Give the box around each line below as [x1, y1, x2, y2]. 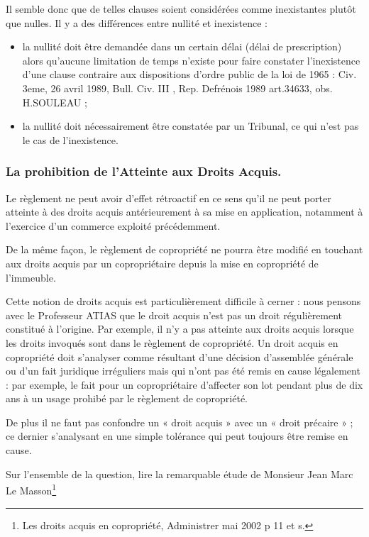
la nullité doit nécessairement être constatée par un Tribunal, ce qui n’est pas [22, 118, 359, 133]
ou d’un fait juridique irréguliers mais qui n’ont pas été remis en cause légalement [6, 363, 360, 378]
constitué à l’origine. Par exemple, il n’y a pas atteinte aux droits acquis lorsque [6, 321, 354, 336]
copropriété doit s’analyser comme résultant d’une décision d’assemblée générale [6, 349, 353, 364]
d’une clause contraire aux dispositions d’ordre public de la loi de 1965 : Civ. [22, 67, 357, 82]
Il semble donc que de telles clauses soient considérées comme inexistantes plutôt [6, 1, 356, 16]
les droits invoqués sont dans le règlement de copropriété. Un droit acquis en [6, 335, 338, 350]
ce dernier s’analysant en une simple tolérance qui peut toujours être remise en [6, 428, 348, 443]
